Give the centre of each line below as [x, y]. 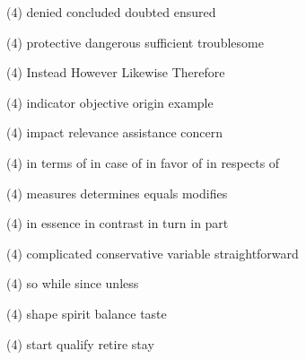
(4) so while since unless [73, 283]
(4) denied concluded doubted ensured [111, 12]
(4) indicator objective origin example [110, 102]
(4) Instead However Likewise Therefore [116, 72]
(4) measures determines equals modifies [117, 193]
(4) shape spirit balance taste [87, 313]
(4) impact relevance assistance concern [114, 132]
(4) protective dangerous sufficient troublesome [135, 42]
